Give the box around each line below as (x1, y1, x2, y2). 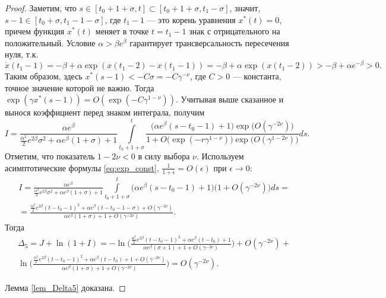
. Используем (196, 150, 244, 162)
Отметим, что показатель (5, 150, 95, 162)
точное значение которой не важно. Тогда (5, 81, 154, 94)
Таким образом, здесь (5, 70, 83, 82)
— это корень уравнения (147, 13, 236, 25)
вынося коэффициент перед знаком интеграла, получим (5, 106, 205, 118)
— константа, (232, 70, 281, 82)
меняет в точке (95, 25, 149, 37)
